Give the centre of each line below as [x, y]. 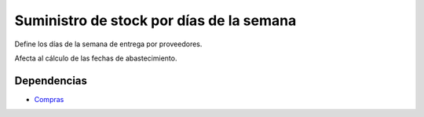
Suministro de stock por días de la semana [155, 20]
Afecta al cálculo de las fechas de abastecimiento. [96, 58]
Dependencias [51, 80]
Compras [49, 99]
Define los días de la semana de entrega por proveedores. [108, 44]
